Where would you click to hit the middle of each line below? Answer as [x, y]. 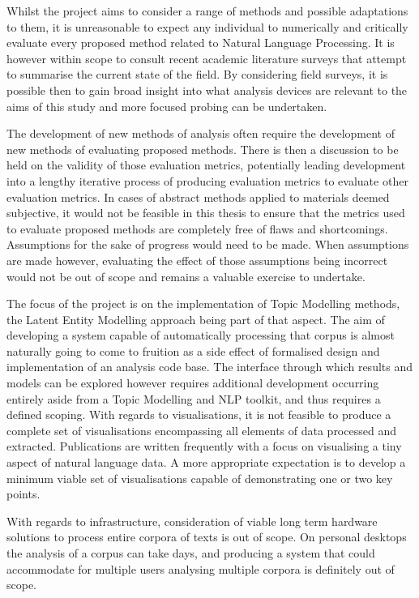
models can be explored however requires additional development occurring [193, 383]
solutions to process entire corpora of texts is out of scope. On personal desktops [207, 537]
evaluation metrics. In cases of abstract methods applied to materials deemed [198, 196]
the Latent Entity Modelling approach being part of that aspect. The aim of [196, 319]
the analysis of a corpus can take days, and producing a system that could [191, 553]
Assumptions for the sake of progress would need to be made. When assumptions [208, 244]
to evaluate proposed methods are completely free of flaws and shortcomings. [197, 228]
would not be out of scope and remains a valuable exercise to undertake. [186, 276]
